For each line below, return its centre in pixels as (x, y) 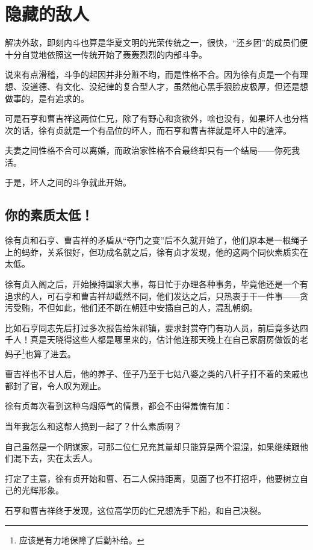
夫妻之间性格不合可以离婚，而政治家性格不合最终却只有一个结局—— (140, 150)
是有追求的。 (64, 98)
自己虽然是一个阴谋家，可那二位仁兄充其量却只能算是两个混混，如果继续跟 (152, 446)
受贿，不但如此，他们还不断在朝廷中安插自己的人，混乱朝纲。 (135, 308)
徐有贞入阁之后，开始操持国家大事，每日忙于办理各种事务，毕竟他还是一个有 (156, 284)
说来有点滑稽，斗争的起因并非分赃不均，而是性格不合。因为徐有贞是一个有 (152, 74)
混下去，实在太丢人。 (55, 458)
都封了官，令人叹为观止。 (55, 385)
